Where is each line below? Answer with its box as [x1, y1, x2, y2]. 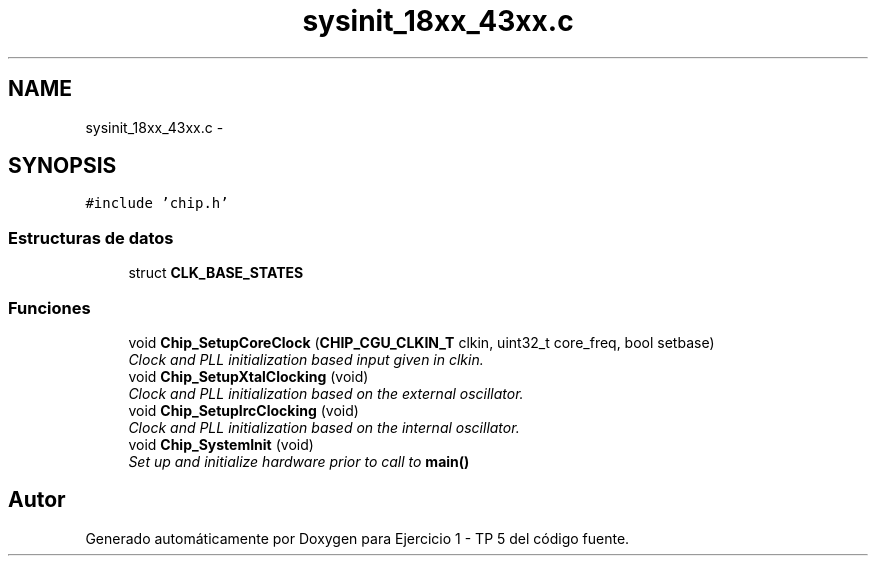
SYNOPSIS [8, 153, 117, 179]
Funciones [8, 297, 91, 318]
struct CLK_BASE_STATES [128, 264, 304, 282]
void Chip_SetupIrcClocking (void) [128, 401, 359, 419]
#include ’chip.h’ [85, 195, 229, 212]
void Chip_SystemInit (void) [128, 435, 314, 453]
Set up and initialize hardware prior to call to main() [128, 452, 470, 470]
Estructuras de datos [8, 227, 174, 248]
